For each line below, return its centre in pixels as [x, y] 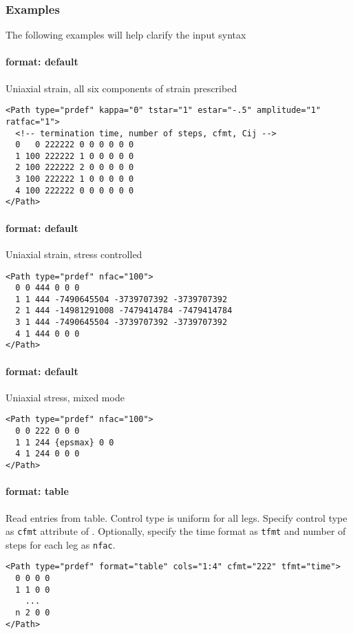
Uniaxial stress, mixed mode [65, 397]
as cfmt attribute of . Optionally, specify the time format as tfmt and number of [176, 531]
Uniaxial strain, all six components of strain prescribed [121, 88]
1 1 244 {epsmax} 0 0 [65, 442]
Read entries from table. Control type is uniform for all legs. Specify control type [176, 517]
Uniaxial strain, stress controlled [74, 254]
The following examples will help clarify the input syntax [126, 35]
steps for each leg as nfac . [61, 544]
